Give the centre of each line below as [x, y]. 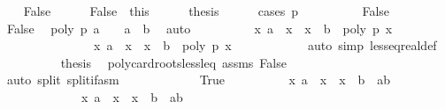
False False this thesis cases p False [207, 11]
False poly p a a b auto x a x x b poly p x [199, 28]
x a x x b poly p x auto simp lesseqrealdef [265, 45]
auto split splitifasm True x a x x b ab [199, 80]
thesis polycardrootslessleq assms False [173, 62]
